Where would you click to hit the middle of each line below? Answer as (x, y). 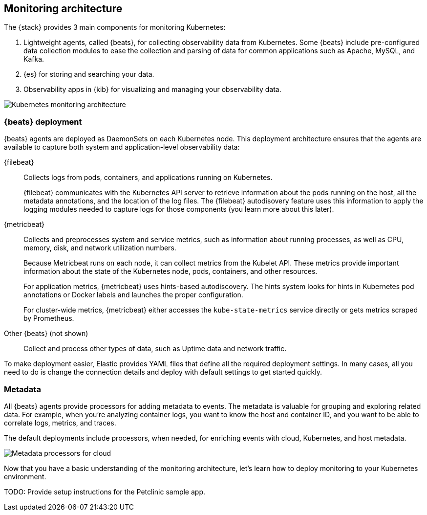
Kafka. (34, 59)
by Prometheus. (49, 318)
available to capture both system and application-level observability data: (122, 147)
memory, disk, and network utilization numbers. (100, 248)
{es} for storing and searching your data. (89, 74)
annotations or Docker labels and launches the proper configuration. (133, 295)
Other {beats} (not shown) (46, 334)
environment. (25, 476)
